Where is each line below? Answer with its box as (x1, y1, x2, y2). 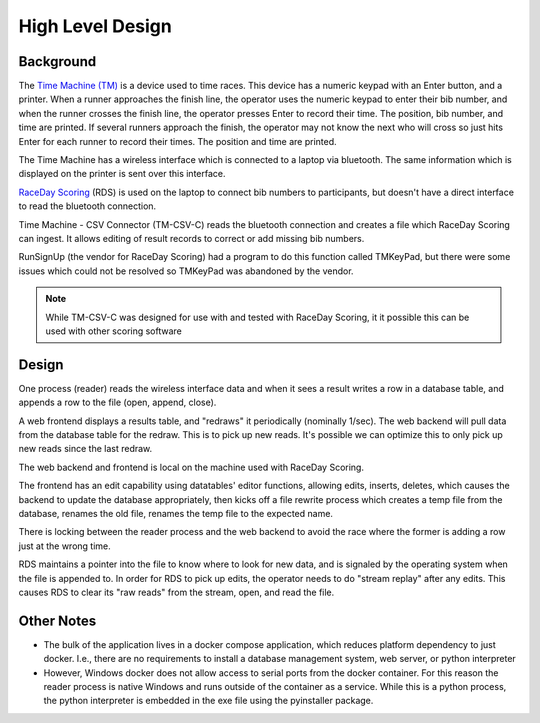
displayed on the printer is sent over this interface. (18, 168, 226, 180)
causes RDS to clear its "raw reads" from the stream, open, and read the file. (18, 586, 335, 598)
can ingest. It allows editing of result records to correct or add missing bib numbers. (18, 232, 365, 244)
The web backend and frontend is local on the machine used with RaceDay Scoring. (18, 461, 365, 473)
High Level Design (18, 15, 172, 37)
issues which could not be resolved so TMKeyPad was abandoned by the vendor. (18, 265, 354, 277)
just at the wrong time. (18, 540, 112, 552)
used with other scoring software (45, 325, 182, 337)
